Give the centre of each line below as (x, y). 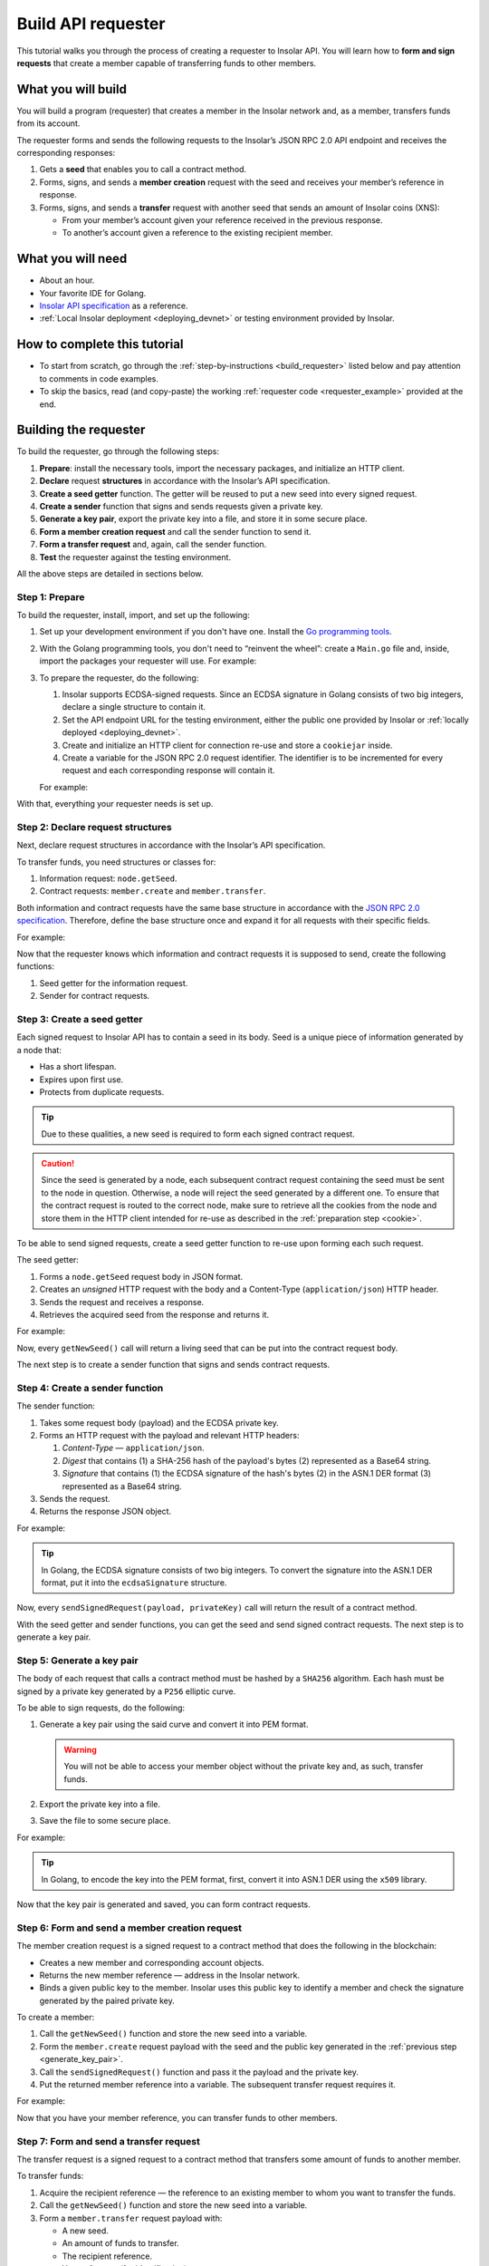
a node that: (39, 1050)
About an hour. (67, 280)
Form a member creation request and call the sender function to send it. (175, 531)
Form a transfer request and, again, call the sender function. (153, 545)
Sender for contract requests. (95, 996)
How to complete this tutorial (100, 344)
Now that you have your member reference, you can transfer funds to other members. (177, 2117)
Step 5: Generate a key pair (78, 1661)
